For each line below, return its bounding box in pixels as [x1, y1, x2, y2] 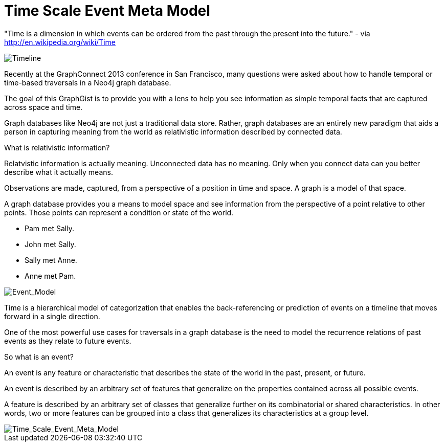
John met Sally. [25, 239, 76, 249]
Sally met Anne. [25, 255, 77, 264]
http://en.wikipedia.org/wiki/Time [4, 37, 116, 47]
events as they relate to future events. [4, 336, 131, 345]
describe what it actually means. [4, 167, 113, 176]
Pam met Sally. [25, 224, 74, 233]
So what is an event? [4, 352, 74, 361]
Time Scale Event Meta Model [4, 2, 210, 19]
